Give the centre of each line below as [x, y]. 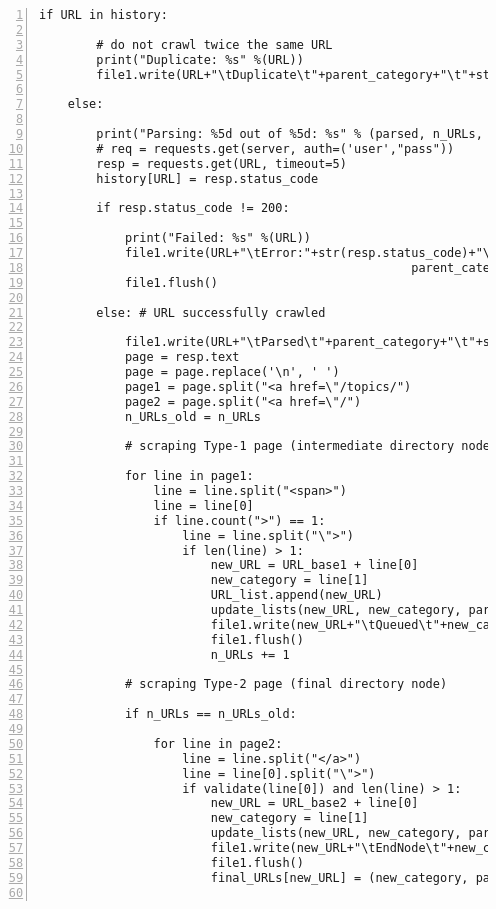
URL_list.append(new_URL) [296, 595]
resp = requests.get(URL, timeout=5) [221, 163]
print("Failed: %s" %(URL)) [218, 238]
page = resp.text [182, 357]
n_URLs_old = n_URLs [192, 416]
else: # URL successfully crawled [211, 312]
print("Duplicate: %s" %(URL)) [200, 59]
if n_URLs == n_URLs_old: [210, 714]
